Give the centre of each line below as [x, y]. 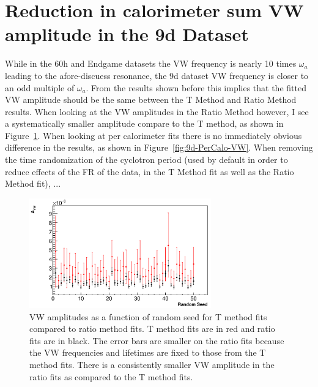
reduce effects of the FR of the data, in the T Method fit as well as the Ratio [150, 171]
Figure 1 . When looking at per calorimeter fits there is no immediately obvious [153, 135]
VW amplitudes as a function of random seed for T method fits [148, 316]
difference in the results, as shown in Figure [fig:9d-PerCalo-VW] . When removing [159, 147]
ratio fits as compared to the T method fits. [111, 376]
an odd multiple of [40, 87]
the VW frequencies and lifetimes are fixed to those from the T [148, 352]
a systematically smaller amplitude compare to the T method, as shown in [144, 123]
